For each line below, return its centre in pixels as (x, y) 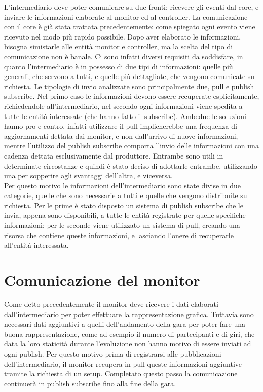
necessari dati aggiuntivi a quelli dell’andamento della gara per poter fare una (125, 324)
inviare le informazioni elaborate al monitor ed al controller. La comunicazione (126, 16)
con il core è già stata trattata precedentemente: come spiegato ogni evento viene (130, 27)
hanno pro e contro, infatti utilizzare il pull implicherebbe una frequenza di (121, 126)
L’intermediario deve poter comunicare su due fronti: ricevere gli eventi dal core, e (131, 7)
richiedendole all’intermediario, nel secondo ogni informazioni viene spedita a (123, 106)
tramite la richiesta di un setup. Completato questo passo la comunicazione (121, 374)
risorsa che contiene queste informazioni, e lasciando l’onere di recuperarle (119, 235)
